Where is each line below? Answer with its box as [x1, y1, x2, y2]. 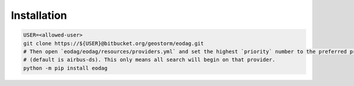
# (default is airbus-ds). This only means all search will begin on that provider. [23, 57, 276, 63]
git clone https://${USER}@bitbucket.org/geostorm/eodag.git [23, 40, 204, 47]
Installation [11, 9, 67, 22]
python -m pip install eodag [23, 65, 108, 71]
